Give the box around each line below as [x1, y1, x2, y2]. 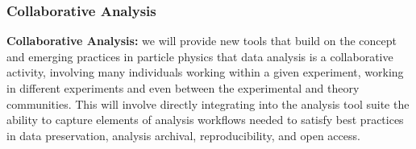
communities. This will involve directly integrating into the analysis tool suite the [6, 95, 410, 112]
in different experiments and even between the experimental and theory [6, 80, 360, 96]
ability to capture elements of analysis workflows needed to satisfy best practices [6, 111, 404, 128]
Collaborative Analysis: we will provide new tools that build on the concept [6, 32, 397, 49]
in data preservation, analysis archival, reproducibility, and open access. [6, 126, 360, 143]
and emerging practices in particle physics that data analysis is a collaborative [6, 48, 393, 64]
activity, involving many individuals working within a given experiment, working [6, 64, 404, 81]
